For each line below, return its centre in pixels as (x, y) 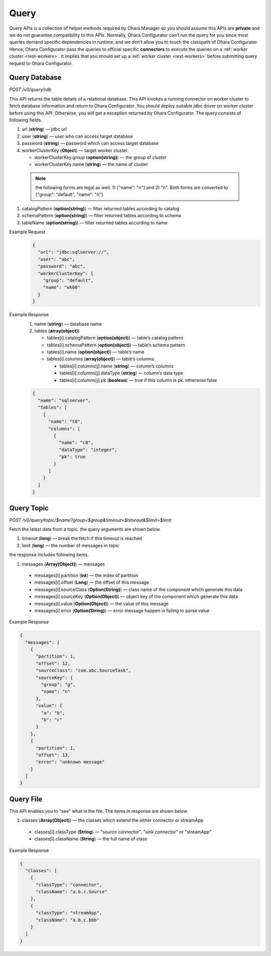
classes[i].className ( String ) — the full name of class (91, 839)
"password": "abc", (62, 266)
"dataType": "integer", (88, 450)
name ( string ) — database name (68, 324)
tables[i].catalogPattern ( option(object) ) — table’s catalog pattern (115, 338)
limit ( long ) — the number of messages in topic (71, 545)
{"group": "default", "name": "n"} (69, 195)
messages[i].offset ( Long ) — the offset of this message (92, 582)
